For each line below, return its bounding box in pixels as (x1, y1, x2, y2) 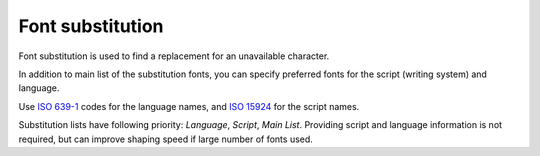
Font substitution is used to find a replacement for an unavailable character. (18, 50, 330, 62)
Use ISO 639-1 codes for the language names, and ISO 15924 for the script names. (18, 100, 360, 112)
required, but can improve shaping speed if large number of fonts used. (18, 133, 314, 145)
